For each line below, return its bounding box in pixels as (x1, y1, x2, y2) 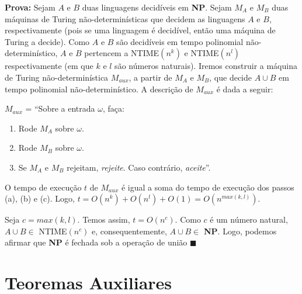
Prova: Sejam (5, 1, 55, 13)
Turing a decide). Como (5, 35, 90, 47)
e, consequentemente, (92, 224, 167, 237)
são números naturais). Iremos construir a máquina (114, 60, 297, 72)
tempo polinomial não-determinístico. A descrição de (5, 82, 193, 95)
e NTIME (184, 47, 219, 59)
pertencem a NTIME (84, 47, 159, 59)
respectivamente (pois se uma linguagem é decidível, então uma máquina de (5, 24, 276, 36)
